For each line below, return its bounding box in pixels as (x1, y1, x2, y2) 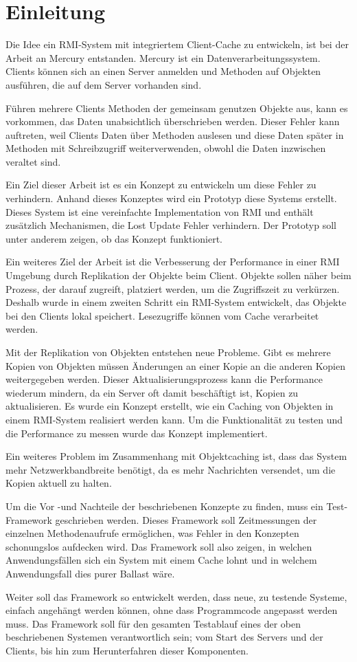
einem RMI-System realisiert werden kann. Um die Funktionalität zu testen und (5, 412, 343, 426)
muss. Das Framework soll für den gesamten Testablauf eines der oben (5, 616, 301, 630)
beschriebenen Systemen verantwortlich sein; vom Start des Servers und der (5, 630, 323, 644)
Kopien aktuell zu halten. (5, 476, 112, 490)
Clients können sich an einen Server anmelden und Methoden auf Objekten (5, 64, 321, 78)
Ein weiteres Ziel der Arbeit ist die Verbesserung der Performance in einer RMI (5, 254, 340, 269)
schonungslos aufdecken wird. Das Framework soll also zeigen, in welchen (5, 539, 312, 553)
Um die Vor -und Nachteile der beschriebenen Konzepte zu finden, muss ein (5, 498, 323, 513)
